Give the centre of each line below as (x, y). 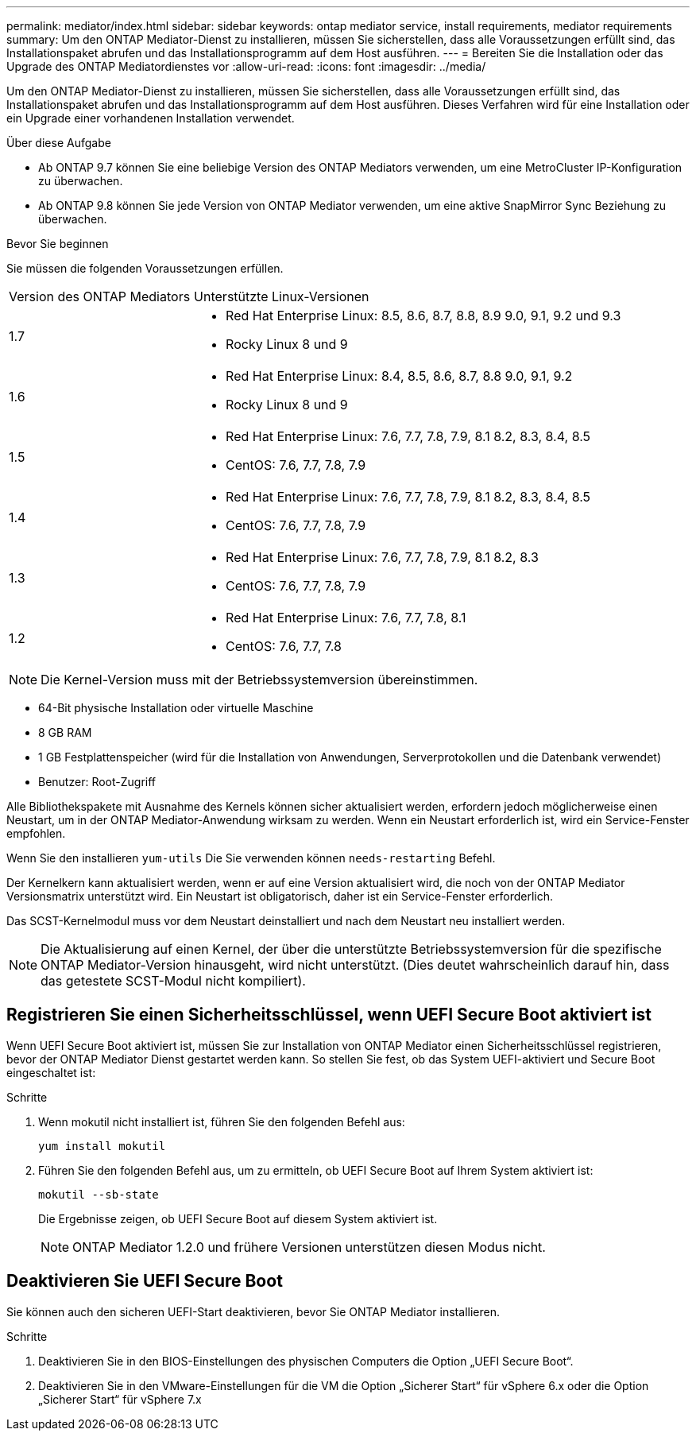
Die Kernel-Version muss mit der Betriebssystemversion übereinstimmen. (259, 680)
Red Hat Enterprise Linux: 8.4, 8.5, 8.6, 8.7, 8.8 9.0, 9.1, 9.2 (399, 376)
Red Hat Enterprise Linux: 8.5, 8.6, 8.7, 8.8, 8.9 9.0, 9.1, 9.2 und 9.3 (423, 316)
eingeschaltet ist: (51, 1072)
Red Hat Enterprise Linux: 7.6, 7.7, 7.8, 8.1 (346, 618)
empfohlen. (36, 833)
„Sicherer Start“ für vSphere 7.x (120, 1399)
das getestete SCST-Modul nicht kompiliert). (173, 981)
